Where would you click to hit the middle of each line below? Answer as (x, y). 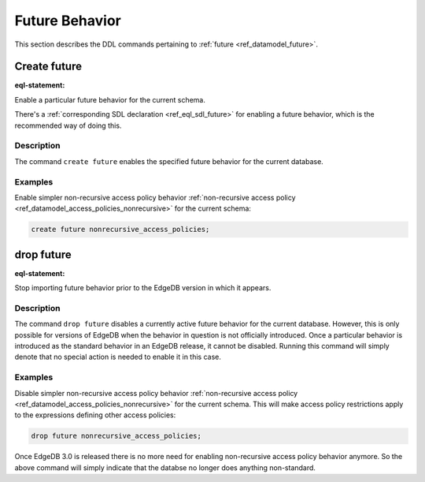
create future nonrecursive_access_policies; (120, 230)
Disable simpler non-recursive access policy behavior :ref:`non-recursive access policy (156, 393)
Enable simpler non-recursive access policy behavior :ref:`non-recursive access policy (155, 197)
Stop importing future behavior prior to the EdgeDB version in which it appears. (143, 288)
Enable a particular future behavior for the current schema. (110, 99)
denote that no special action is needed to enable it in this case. (118, 357)
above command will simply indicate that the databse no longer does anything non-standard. (165, 467)
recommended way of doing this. (68, 125)
